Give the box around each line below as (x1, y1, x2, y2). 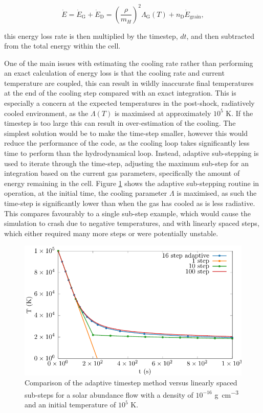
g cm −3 (214, 387, 239, 400)
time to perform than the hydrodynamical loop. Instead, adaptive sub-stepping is (4, 148, 259, 158)
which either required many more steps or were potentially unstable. (4, 227, 218, 238)
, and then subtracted (186, 30, 254, 41)
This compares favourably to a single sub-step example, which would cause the (4, 208, 251, 218)
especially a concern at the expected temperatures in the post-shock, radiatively (4, 98, 255, 108)
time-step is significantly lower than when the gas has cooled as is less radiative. (4, 198, 255, 208)
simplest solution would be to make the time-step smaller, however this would (4, 127, 248, 138)
